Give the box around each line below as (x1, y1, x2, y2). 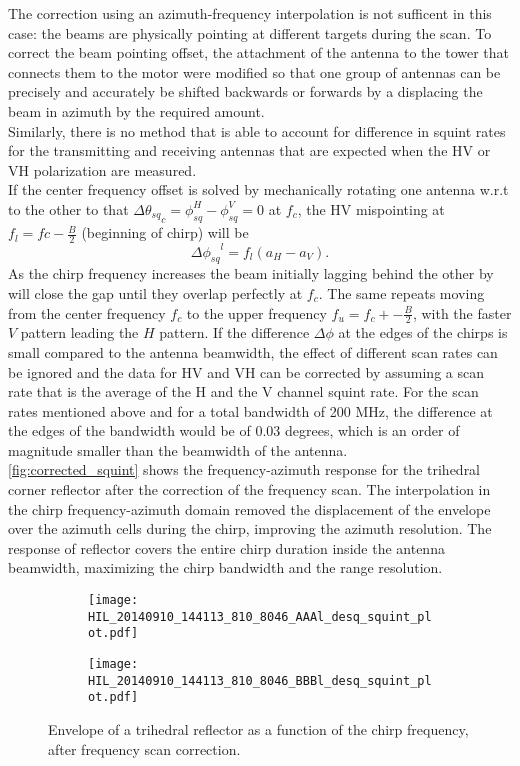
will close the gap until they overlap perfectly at (8, 282, 303, 303)
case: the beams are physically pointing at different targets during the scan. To (8, 22, 492, 43)
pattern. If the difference (159, 322, 310, 343)
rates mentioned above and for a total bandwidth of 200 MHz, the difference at (8, 400, 493, 421)
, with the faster (412, 302, 512, 323)
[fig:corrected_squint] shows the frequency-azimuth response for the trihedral (8, 459, 481, 480)
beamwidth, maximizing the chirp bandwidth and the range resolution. (8, 557, 443, 578)
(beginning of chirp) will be (81, 222, 249, 243)
